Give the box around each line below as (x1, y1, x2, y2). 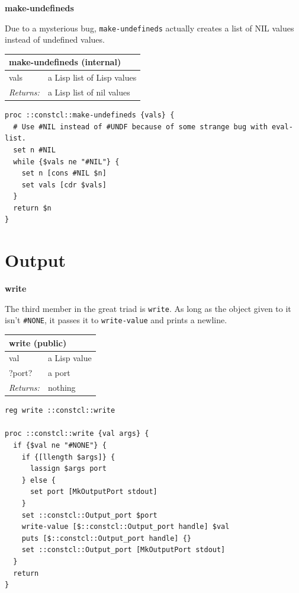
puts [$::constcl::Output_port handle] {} (21, 534, 191, 543)
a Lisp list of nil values (47, 86, 130, 98)
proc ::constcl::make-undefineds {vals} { (5, 111, 175, 120)
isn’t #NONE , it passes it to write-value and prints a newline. (5, 314, 227, 326)
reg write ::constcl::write (5, 406, 115, 415)
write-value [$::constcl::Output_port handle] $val (21, 522, 230, 531)
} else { (21, 476, 56, 484)
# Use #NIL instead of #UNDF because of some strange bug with (13, 122, 268, 131)
